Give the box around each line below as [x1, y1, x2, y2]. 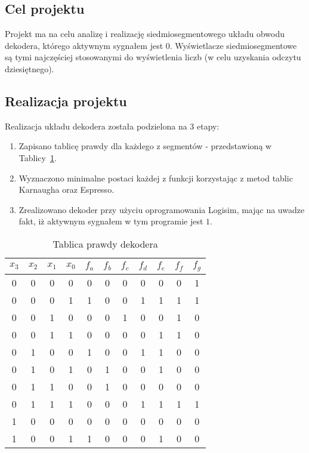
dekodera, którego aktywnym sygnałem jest [5, 39, 163, 51]
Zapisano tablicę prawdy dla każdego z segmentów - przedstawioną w [18, 140, 272, 152]
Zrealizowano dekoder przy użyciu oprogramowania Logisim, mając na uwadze [18, 203, 305, 215]
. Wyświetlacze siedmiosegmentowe [169, 39, 297, 51]
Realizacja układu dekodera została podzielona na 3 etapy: [5, 119, 220, 132]
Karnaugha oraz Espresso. [18, 183, 115, 196]
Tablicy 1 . [18, 151, 57, 164]
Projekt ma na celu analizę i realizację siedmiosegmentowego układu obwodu [5, 27, 285, 40]
